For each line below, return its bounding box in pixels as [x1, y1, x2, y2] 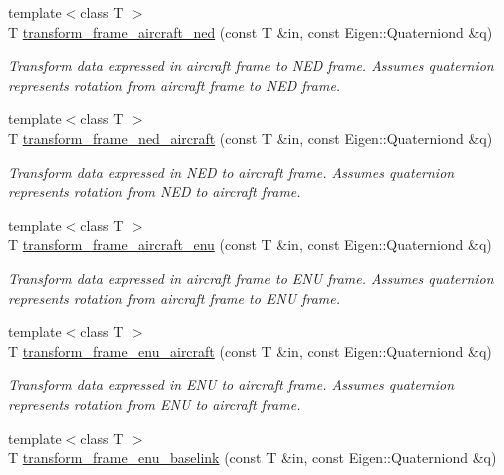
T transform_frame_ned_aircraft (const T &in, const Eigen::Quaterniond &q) [8, 127, 493, 148]
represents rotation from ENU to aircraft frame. [8, 393, 301, 414]
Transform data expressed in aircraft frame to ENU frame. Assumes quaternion [8, 267, 494, 288]
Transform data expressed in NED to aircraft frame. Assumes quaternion [8, 161, 455, 182]
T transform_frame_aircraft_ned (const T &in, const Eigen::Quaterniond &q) [8, 21, 493, 42]
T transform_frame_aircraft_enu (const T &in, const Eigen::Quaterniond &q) [8, 234, 492, 255]
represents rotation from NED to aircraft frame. [8, 181, 301, 202]
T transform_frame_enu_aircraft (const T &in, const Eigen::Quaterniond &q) [8, 340, 492, 361]
